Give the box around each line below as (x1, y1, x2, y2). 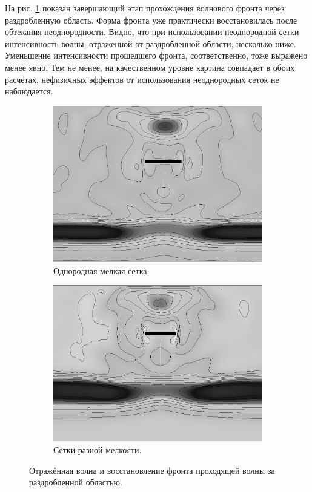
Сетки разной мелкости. (53, 443, 142, 456)
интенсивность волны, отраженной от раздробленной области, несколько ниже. (5, 37, 296, 50)
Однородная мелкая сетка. (53, 264, 150, 277)
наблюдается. (5, 85, 53, 97)
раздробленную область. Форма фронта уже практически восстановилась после (5, 13, 297, 26)
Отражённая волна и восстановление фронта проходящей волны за (29, 464, 275, 476)
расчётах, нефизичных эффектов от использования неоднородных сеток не (5, 73, 279, 85)
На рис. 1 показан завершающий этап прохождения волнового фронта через (5, 2, 285, 14)
